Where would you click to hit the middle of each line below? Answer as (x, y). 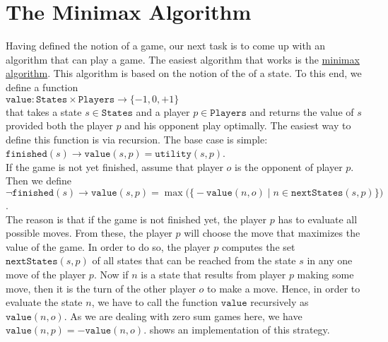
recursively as (280, 302)
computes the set (258, 246)
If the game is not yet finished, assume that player (114, 166)
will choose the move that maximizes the (272, 233)
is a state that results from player (213, 275)
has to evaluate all (318, 219)
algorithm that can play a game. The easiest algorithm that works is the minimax (183, 59)
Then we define (39, 181)
